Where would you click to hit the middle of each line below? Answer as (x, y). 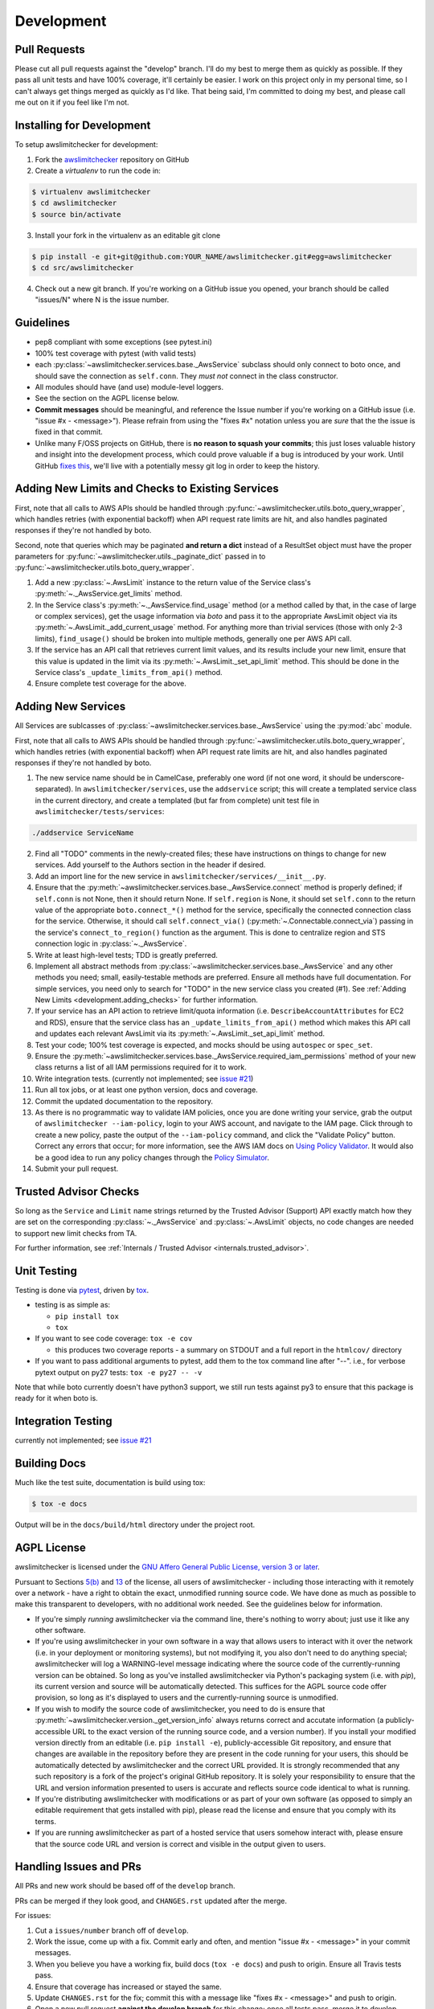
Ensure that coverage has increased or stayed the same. (129, 1986)
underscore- (384, 777)
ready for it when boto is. (56, 1398)
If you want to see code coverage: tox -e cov (114, 1339)
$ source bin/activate (76, 214)
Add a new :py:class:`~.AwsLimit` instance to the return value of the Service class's (173, 582)
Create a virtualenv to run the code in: (98, 170)
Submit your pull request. (77, 1168)
